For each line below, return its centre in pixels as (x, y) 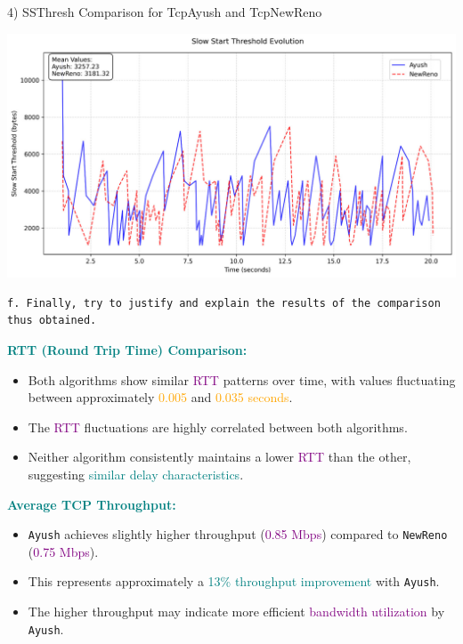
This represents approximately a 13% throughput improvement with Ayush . (234, 581)
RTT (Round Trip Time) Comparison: (127, 350)
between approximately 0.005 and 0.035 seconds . (160, 397)
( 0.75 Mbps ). (63, 551)
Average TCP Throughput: (92, 504)
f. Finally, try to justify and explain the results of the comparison (224, 303)
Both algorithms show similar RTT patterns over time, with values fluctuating (242, 379)
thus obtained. (52, 321)
